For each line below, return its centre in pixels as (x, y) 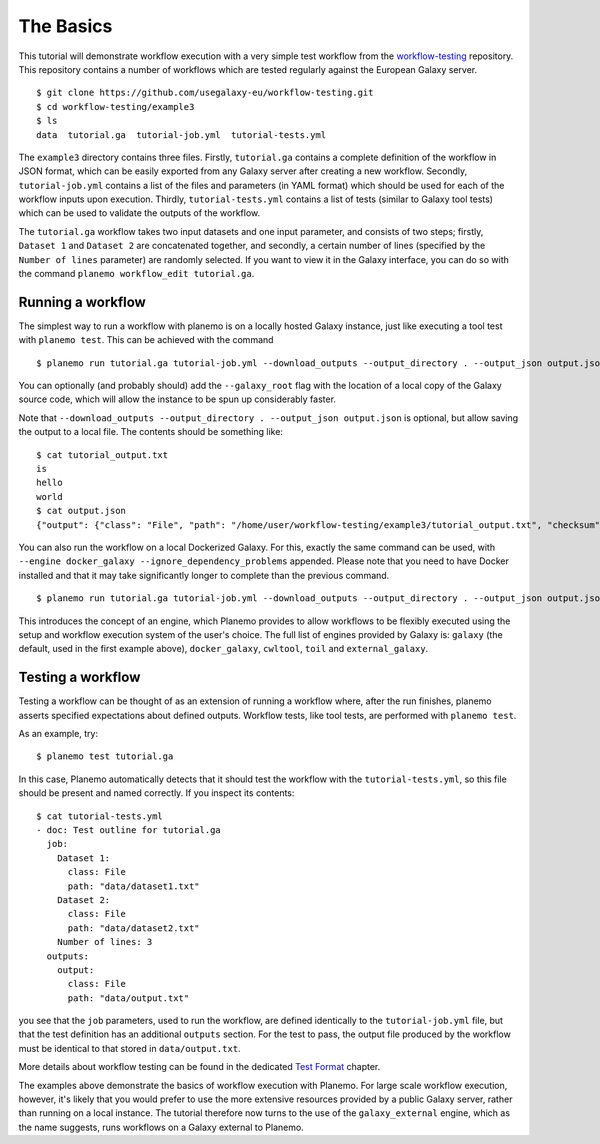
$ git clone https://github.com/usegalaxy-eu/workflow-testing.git (205, 93)
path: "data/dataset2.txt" (133, 928)
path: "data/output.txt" (128, 998)
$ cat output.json (81, 511)
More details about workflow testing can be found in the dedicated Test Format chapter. (199, 1067)
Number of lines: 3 (104, 942)
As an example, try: (58, 734)
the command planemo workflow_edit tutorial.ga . (136, 274)
